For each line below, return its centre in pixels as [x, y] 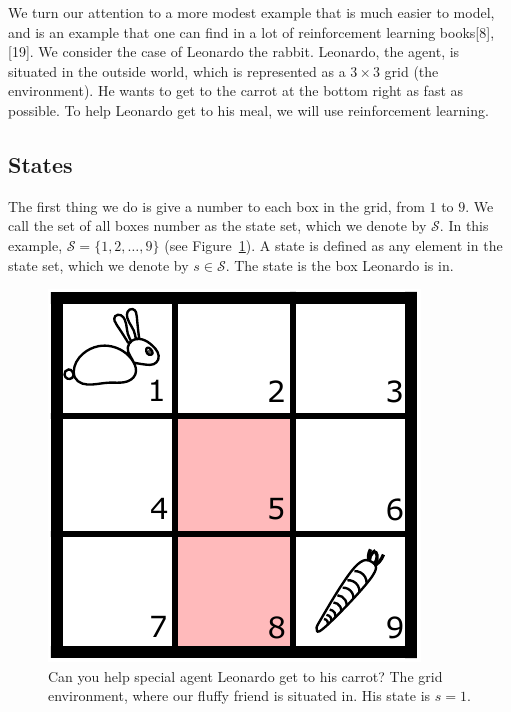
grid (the [411, 70]
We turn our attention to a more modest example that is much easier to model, [251, 12]
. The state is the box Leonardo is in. [339, 264]
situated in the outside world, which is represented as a [177, 70]
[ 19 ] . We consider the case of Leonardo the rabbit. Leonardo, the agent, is [234, 51]
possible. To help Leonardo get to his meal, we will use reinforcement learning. [248, 109]
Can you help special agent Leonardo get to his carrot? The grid [245, 675]
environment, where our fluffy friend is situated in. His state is [239, 695]
